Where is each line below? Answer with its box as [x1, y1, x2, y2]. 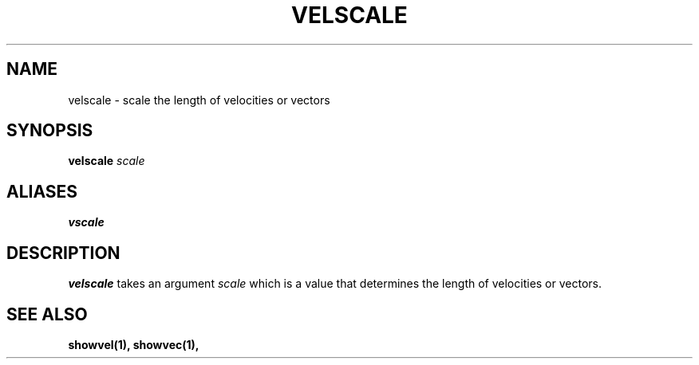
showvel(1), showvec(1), [68, 337, 199, 351]
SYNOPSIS [6, 120, 93, 141]
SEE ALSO [6, 304, 88, 324]
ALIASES [6, 181, 78, 202]
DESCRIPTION [6, 242, 120, 263]
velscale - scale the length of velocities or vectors [68, 92, 330, 107]
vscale [68, 215, 105, 230]
